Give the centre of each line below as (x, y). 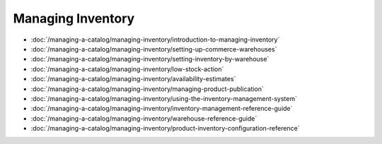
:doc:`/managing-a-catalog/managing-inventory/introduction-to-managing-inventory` (155, 40)
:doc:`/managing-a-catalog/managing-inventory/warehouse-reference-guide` (144, 118)
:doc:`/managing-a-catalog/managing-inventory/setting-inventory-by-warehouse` (150, 59)
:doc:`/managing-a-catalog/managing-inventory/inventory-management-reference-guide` (162, 109)
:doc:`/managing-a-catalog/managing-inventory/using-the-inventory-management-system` (164, 98)
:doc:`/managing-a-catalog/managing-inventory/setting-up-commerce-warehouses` (154, 49)
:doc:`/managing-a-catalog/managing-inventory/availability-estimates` (133, 79)
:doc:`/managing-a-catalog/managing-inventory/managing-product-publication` (147, 89)
